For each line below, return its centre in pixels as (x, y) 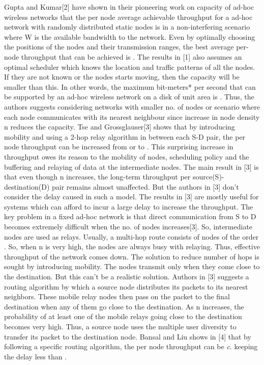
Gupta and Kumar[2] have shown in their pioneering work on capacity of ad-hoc (129, 7)
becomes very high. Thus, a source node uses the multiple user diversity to (120, 326)
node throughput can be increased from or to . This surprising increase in (119, 147)
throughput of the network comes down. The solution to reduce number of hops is (132, 256)
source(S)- (208, 177)
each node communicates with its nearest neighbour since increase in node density (132, 116)
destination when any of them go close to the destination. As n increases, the (124, 306)
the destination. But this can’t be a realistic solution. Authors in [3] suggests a (127, 277)
